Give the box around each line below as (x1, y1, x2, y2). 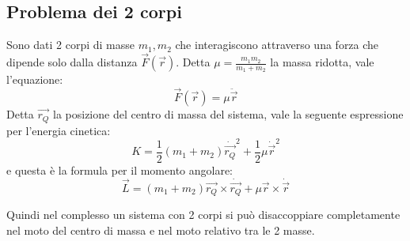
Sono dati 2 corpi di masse (6, 36, 135, 53)
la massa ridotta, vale (270, 54, 374, 70)
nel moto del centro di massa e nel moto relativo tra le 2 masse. (6, 221, 315, 238)
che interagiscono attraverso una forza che (175, 36, 379, 53)
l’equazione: (6, 71, 63, 88)
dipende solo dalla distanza (6, 54, 138, 70)
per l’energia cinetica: (6, 122, 111, 138)
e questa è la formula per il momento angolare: (6, 161, 233, 178)
